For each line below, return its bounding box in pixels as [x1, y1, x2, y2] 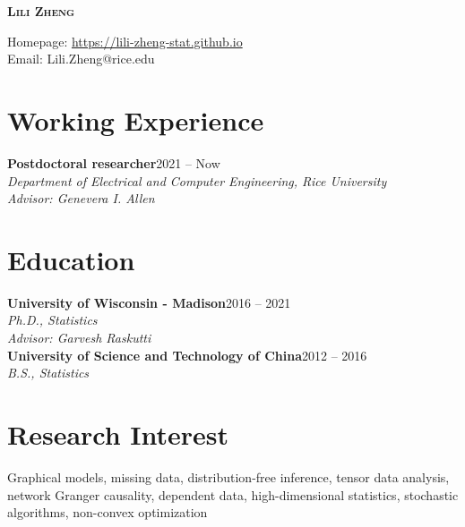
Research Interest [7, 415, 229, 452]
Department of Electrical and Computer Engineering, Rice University [7, 171, 387, 190]
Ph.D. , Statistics [7, 310, 98, 329]
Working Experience [7, 101, 264, 138]
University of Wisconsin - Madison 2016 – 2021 [7, 293, 291, 311]
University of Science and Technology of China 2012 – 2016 [7, 345, 367, 364]
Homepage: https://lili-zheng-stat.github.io [7, 31, 243, 50]
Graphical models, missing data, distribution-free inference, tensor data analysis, [7, 467, 450, 486]
